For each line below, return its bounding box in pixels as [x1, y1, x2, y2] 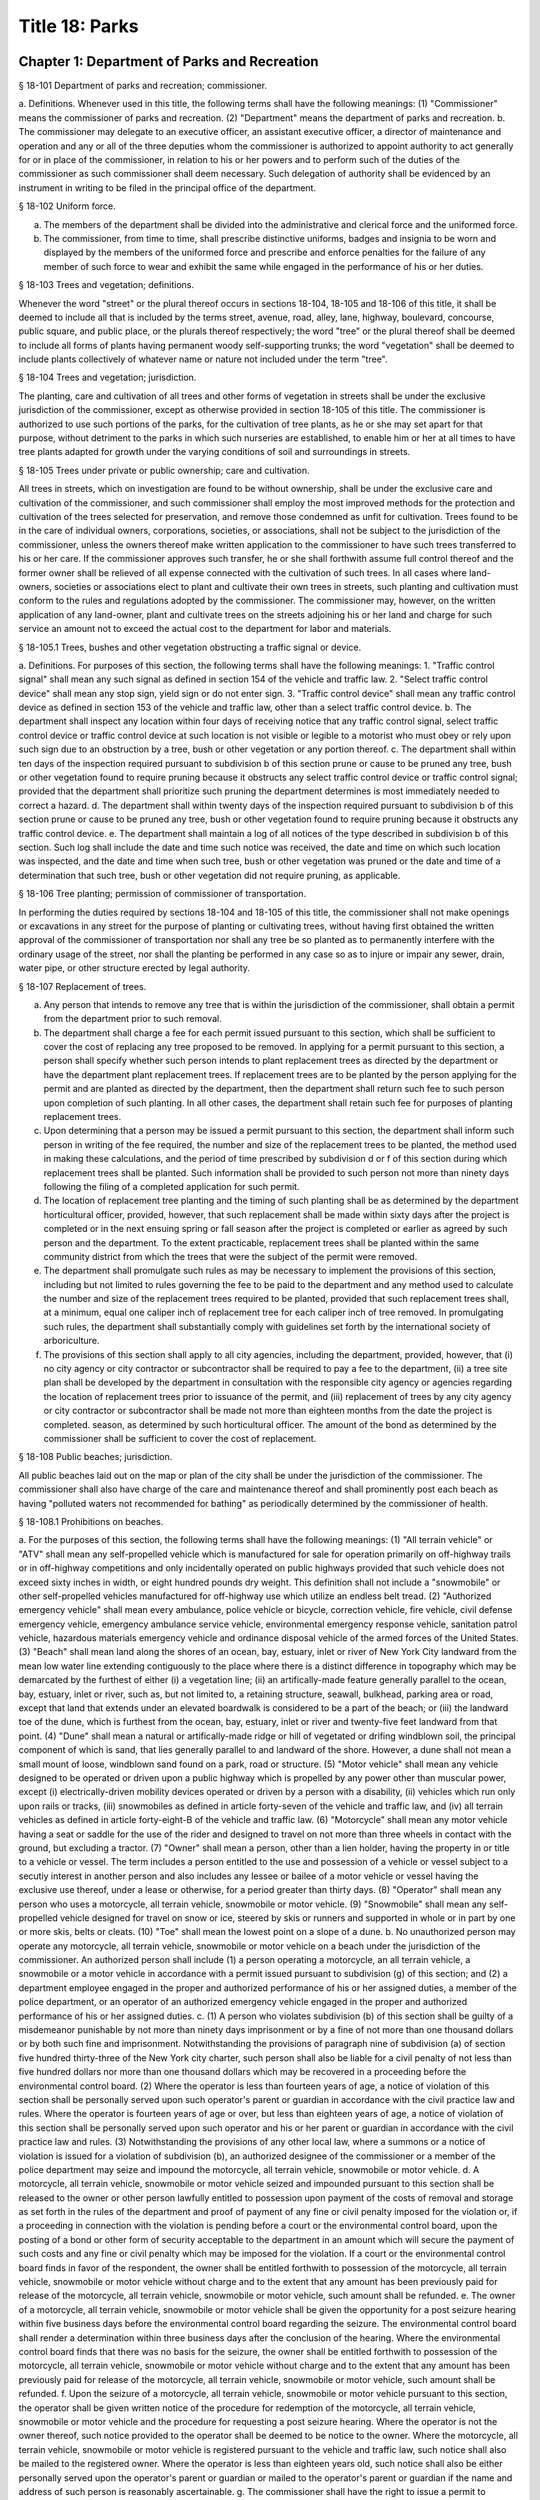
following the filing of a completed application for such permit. [43, 1180, 300, 1192]
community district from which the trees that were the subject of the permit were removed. [43, 1250, 418, 1262]
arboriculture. [43, 1335, 100, 1347]
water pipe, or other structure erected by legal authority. [18, 962, 250, 974]
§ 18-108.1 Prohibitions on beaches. [18, 1515, 164, 1527]
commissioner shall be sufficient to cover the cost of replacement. [43, 1433, 317, 1444]
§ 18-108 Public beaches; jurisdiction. [18, 1451, 173, 1463]
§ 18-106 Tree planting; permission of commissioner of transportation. [18, 888, 307, 900]
